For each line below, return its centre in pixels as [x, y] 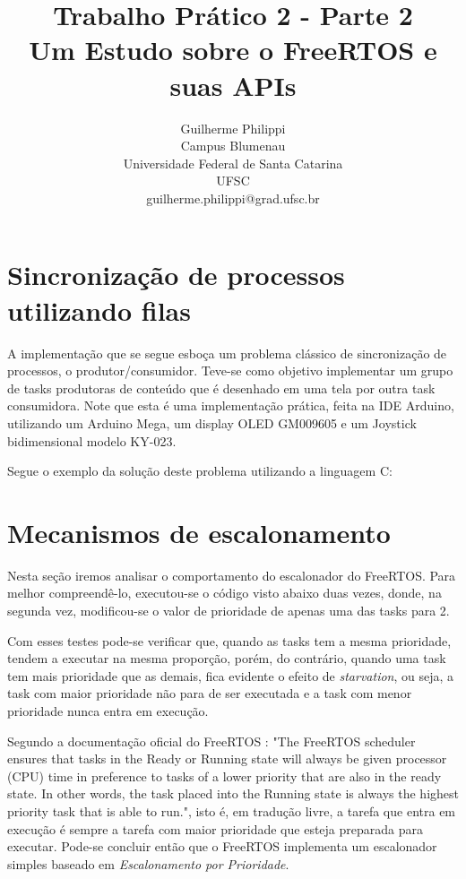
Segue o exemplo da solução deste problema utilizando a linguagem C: [200, 471]
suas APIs [233, 85]
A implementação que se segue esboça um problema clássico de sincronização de [227, 353]
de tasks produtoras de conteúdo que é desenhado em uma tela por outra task [221, 388]
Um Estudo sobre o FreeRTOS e [233, 50]
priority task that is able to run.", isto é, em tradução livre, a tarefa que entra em [232, 811]
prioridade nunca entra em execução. [108, 711]
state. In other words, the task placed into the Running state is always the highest [233, 793]
